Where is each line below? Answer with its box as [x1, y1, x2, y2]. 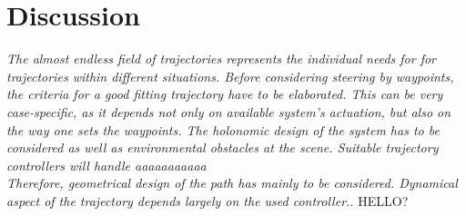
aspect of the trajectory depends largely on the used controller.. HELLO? [6, 191, 409, 210]
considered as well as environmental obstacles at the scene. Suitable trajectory [6, 138, 439, 157]
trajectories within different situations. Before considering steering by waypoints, [6, 66, 454, 85]
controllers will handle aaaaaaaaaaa [6, 155, 207, 174]
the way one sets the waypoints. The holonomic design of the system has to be [6, 120, 440, 139]
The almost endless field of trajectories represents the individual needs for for [6, 49, 437, 68]
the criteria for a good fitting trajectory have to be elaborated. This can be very [6, 84, 443, 103]
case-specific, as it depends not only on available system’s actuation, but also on [6, 102, 451, 121]
